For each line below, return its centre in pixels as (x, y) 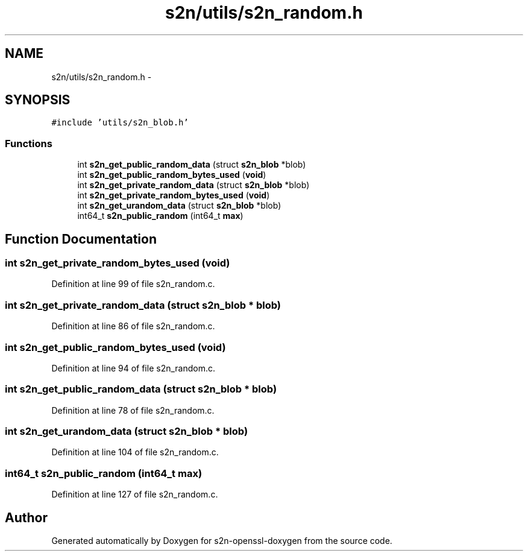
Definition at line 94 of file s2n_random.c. (133, 368)
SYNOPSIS (38, 100)
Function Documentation (81, 239)
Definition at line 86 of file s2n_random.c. (133, 326)
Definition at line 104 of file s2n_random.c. (135, 452)
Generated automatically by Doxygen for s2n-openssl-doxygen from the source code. (222, 541)
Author (26, 517)
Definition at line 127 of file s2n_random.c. (135, 494)
